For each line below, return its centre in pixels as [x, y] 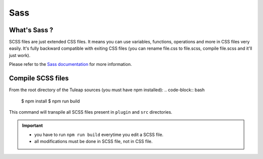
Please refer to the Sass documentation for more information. [70, 64]
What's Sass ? [31, 30]
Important [33, 126]
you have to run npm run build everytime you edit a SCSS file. [99, 135]
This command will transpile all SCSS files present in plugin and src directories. [91, 112]
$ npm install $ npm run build [51, 101]
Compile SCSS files [39, 78]
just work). [20, 55]
